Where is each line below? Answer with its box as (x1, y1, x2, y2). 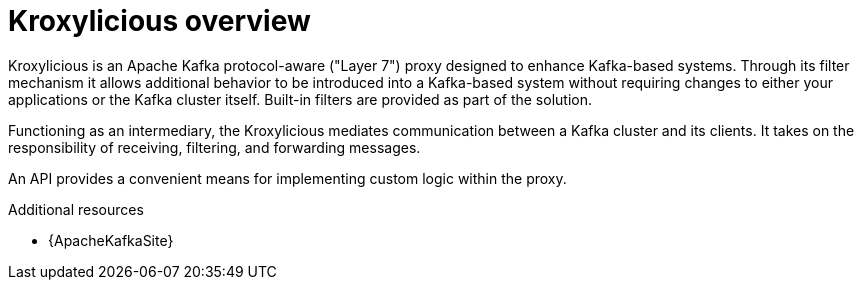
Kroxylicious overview (8, 4, 311, 38)
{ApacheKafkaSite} (48, 231, 174, 249)
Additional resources (8, 200, 144, 218)
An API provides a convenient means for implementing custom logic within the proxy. (8, 169, 567, 187)
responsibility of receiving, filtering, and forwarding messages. (8, 138, 421, 156)
